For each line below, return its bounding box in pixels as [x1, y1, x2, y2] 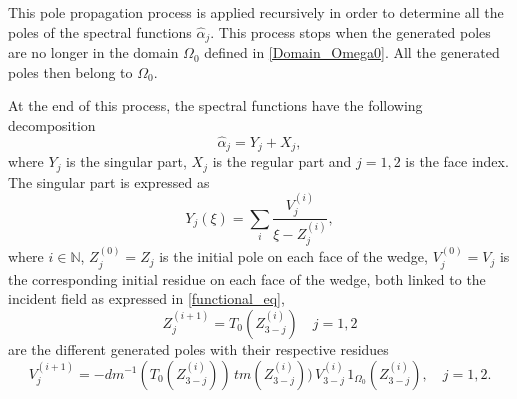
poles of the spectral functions [8, 21, 192, 42]
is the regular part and [212, 151, 352, 172]
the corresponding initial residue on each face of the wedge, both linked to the [8, 268, 486, 289]
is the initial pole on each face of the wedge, [159, 246, 428, 267]
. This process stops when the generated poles [210, 21, 491, 42]
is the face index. [405, 151, 509, 172]
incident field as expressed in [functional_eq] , [8, 288, 285, 309]
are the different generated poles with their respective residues [8, 338, 389, 359]
